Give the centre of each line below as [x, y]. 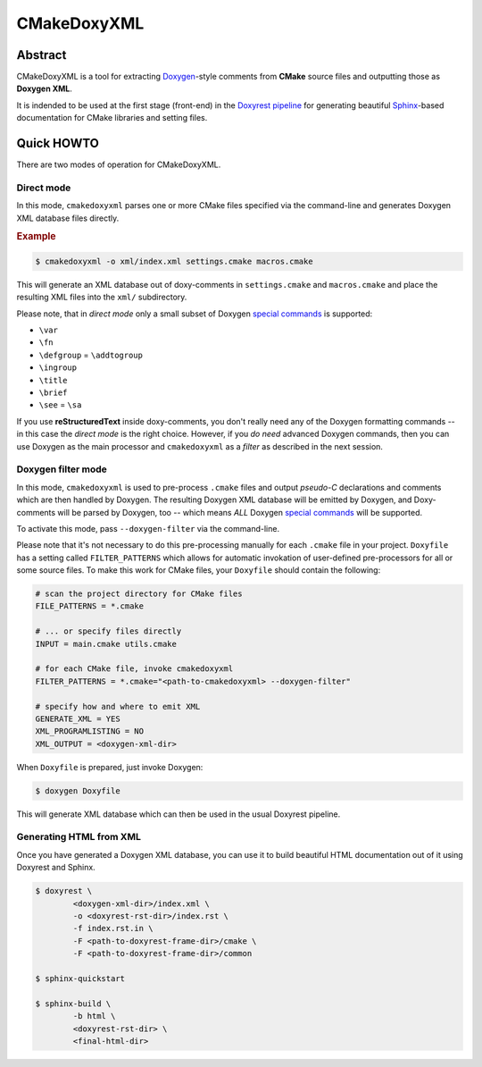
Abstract [42, 55]
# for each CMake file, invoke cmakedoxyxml [134, 669]
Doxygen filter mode [62, 469]
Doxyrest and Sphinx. [56, 868]
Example [37, 237]
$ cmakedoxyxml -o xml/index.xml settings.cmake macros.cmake [174, 261]
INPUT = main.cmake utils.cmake [106, 644]
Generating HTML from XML [79, 837]
